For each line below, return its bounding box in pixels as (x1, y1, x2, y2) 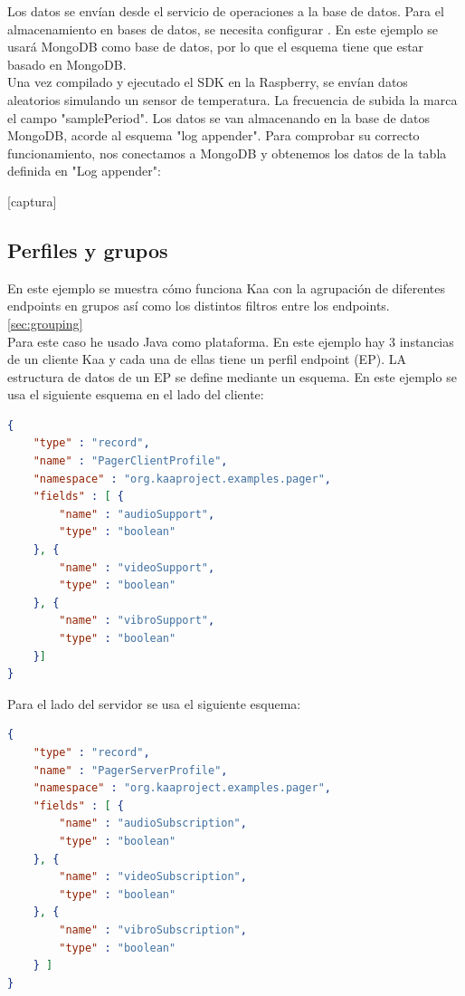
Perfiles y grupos (7, 235, 168, 263)
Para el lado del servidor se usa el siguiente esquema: (7, 694, 301, 713)
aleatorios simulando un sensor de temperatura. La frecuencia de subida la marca (7, 90, 458, 109)
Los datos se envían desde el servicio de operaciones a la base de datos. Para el (7, 2, 444, 20)
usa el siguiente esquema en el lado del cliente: (7, 385, 264, 404)
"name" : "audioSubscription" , (59, 817, 247, 830)
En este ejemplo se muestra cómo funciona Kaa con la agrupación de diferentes (7, 278, 445, 297)
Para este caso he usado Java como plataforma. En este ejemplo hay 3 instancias (7, 331, 454, 350)
